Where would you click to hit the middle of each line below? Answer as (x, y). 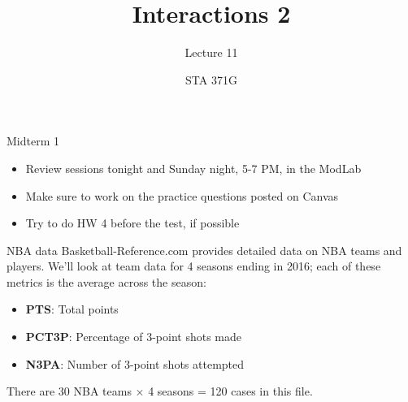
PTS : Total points (72, 309)
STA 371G (211, 79)
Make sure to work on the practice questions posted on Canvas (182, 195)
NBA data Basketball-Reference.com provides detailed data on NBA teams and (204, 250)
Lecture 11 (211, 52)
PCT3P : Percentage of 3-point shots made (134, 337)
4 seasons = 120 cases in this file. (230, 391)
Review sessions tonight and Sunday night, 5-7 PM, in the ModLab (193, 168)
